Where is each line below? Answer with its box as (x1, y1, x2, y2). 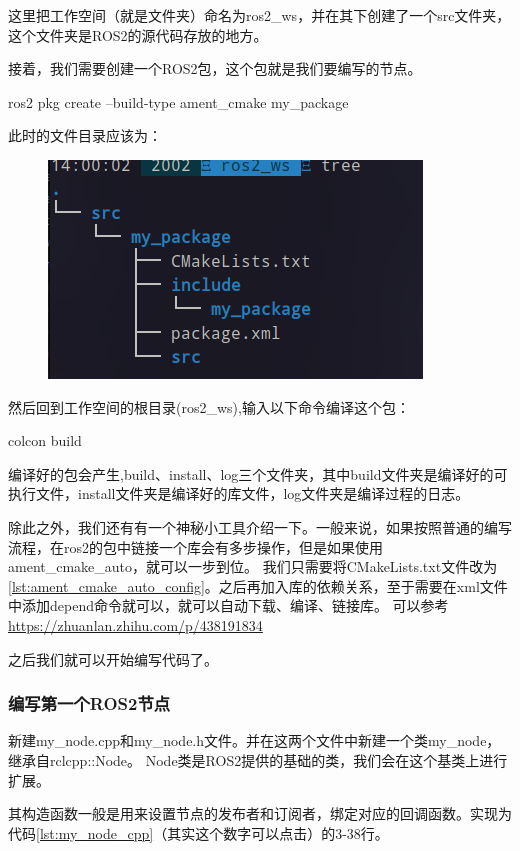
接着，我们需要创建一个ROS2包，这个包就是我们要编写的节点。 (8, 58, 422, 79)
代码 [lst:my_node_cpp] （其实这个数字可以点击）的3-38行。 (8, 822, 389, 843)
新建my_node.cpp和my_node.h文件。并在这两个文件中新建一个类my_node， (8, 730, 501, 751)
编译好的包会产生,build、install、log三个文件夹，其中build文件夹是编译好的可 (8, 463, 508, 484)
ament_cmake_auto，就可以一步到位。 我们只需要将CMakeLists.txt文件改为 (8, 556, 498, 577)
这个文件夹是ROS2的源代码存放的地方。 (8, 24, 268, 45)
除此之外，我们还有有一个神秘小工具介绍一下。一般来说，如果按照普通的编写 (8, 516, 512, 537)
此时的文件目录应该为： (8, 125, 162, 146)
